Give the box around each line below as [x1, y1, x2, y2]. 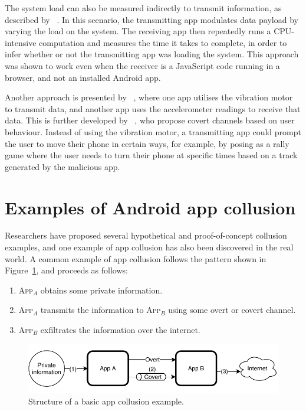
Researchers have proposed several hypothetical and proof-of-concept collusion [5, 229, 287, 242]
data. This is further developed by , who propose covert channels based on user [5, 114, 295, 126]
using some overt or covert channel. [168, 304, 296, 316]
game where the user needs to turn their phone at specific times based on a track [5, 149, 298, 161]
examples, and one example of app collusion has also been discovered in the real [5, 241, 294, 253]
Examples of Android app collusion [5, 195, 296, 219]
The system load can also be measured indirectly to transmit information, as [5, 2, 282, 14]
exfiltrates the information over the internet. [40, 324, 200, 335]
